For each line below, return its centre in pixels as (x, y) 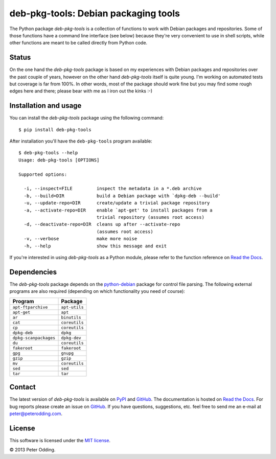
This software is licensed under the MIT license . (60, 440)
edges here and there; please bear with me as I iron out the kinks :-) (81, 91)
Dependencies (33, 272)
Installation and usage (45, 106)
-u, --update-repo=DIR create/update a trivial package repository (117, 203)
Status (20, 58)
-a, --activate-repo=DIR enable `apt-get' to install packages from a (118, 210)
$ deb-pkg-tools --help (48, 153)
